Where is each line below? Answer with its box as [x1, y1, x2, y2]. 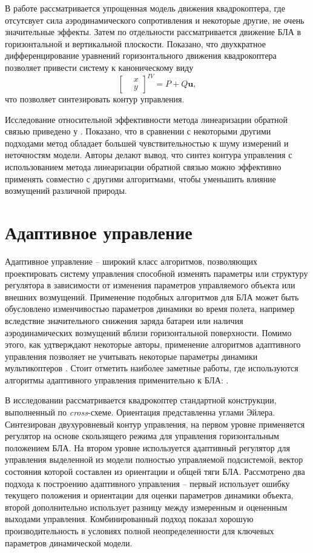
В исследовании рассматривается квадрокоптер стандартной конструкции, [5, 394, 277, 406]
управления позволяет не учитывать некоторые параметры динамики [5, 349, 258, 362]
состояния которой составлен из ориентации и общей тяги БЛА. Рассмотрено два [5, 465, 305, 478]
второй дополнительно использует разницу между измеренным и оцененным [5, 500, 288, 513]
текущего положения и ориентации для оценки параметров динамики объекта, [5, 489, 294, 502]
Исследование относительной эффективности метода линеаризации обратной [5, 113, 288, 125]
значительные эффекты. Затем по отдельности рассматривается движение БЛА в [5, 25, 301, 38]
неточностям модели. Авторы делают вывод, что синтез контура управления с [5, 148, 292, 161]
